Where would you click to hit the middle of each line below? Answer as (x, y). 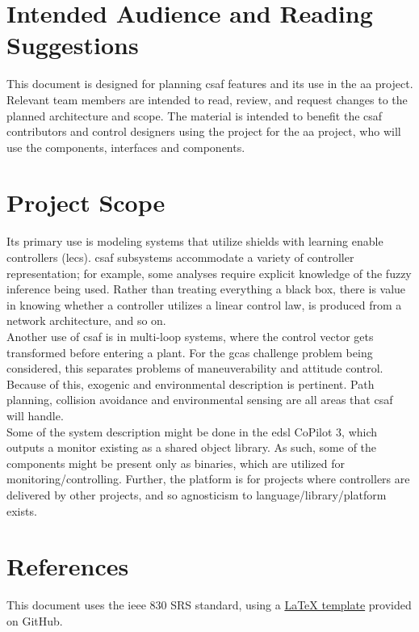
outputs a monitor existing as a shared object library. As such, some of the (192, 447)
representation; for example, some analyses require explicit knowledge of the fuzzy (209, 273)
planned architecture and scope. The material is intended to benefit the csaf (195, 115)
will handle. (35, 415)
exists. (22, 510)
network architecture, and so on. (86, 320)
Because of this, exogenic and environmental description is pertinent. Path (191, 383)
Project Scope (86, 202)
